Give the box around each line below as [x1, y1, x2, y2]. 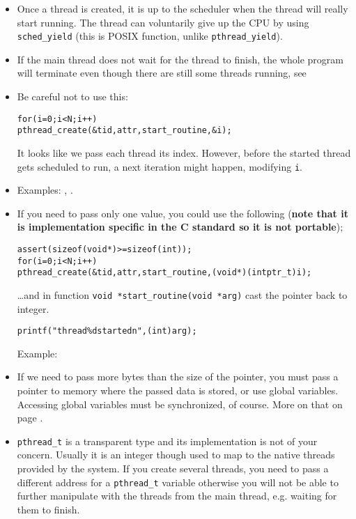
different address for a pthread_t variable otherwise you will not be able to [17, 474, 339, 489]
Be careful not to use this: [17, 89, 128, 104]
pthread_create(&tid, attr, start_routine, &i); [17, 125, 232, 136]
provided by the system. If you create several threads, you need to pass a [17, 461, 329, 476]
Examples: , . [17, 183, 73, 197]
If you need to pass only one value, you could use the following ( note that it [17, 206, 348, 220]
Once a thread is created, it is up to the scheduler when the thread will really [17, 1, 348, 15]
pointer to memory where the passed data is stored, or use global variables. [17, 383, 339, 398]
